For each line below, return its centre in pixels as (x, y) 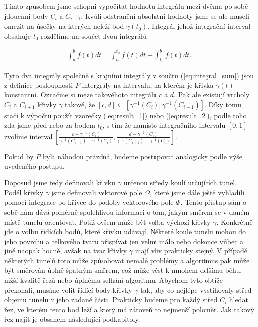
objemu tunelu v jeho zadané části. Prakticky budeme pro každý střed (111, 299)
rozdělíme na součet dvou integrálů (94, 36)
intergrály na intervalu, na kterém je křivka (148, 85)
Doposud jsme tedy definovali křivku (60, 183)
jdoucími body (26, 16)
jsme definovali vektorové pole (97, 192)
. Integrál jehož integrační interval (199, 26)
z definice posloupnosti (39, 85)
